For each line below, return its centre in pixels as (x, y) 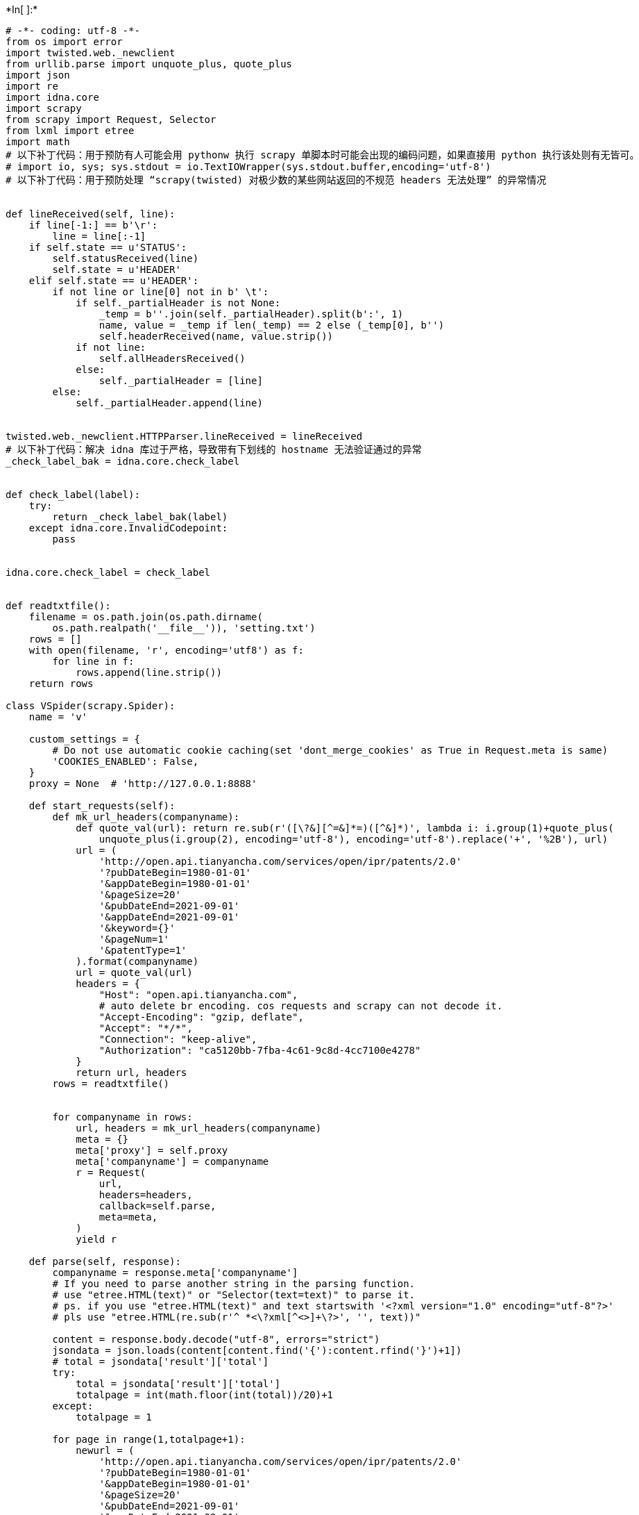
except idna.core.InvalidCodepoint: (128, 528)
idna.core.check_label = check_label (108, 572)
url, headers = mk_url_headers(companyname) (199, 1128)
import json (38, 75)
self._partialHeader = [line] (181, 381)
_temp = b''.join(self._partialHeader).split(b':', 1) (251, 314)
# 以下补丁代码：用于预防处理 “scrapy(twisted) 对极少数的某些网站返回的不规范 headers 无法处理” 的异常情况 (276, 180)
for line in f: (93, 661)
